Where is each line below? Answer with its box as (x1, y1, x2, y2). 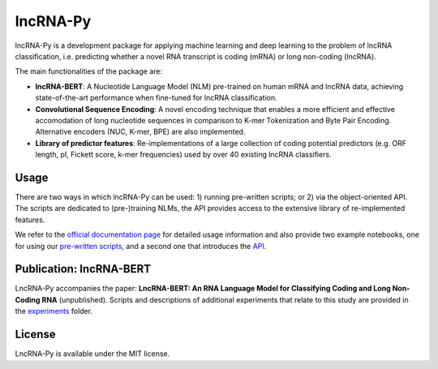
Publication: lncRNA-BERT (15, 262, 152, 276)
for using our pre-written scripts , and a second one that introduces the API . (15, 241, 267, 251)
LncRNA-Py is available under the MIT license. (15, 349, 170, 358)
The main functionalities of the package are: (15, 67, 162, 76)
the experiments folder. (15, 307, 93, 316)
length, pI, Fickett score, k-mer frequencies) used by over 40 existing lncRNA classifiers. (35, 150, 332, 160)
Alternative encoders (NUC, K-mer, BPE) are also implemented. (35, 127, 246, 137)
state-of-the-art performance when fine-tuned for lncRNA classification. (35, 93, 277, 103)
